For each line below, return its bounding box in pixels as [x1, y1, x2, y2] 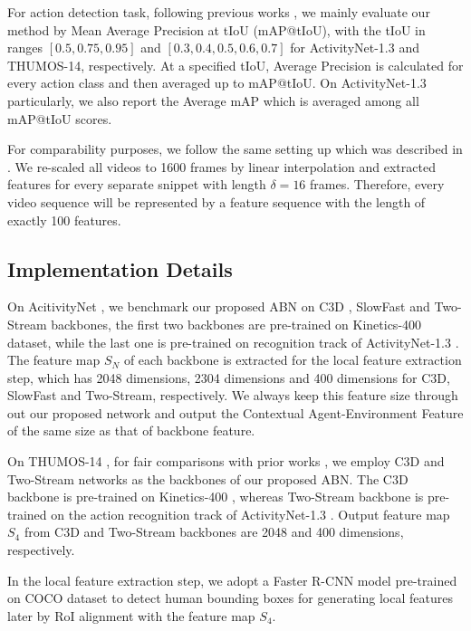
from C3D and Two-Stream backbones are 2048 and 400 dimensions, [24, 522, 404, 541]
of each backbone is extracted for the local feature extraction [123, 350, 462, 369]
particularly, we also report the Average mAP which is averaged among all [7, 91, 419, 110]
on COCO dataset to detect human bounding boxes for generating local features [7, 588, 453, 607]
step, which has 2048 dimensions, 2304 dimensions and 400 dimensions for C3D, [7, 368, 450, 387]
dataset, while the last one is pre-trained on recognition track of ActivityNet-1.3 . [7, 332, 459, 351]
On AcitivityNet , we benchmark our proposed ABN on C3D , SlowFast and [7, 297, 430, 316]
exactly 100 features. [7, 210, 121, 229]
